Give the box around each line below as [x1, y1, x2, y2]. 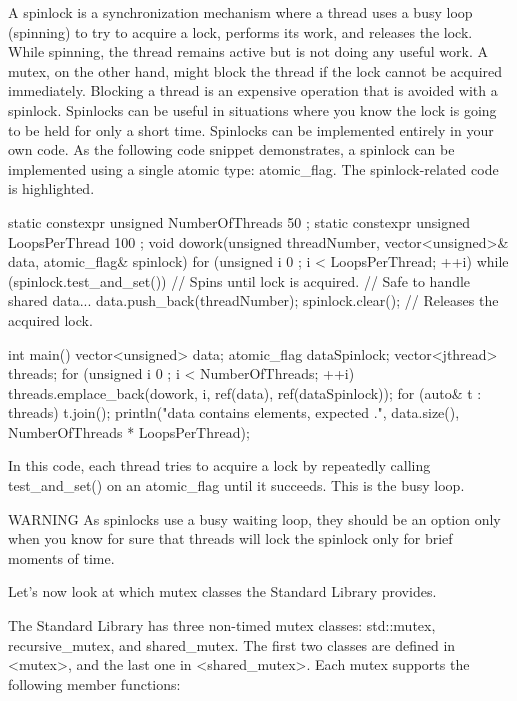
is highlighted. [8, 178, 95, 199]
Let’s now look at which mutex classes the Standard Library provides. [8, 581, 437, 602]
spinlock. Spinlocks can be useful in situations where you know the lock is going [8, 99, 497, 120]
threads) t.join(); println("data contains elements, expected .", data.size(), [8, 402, 460, 423]
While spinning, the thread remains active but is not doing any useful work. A [8, 41, 488, 62]
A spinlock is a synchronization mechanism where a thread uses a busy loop [8, 2, 473, 22]
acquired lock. [8, 309, 93, 330]
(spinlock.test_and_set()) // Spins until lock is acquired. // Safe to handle [8, 270, 471, 291]
